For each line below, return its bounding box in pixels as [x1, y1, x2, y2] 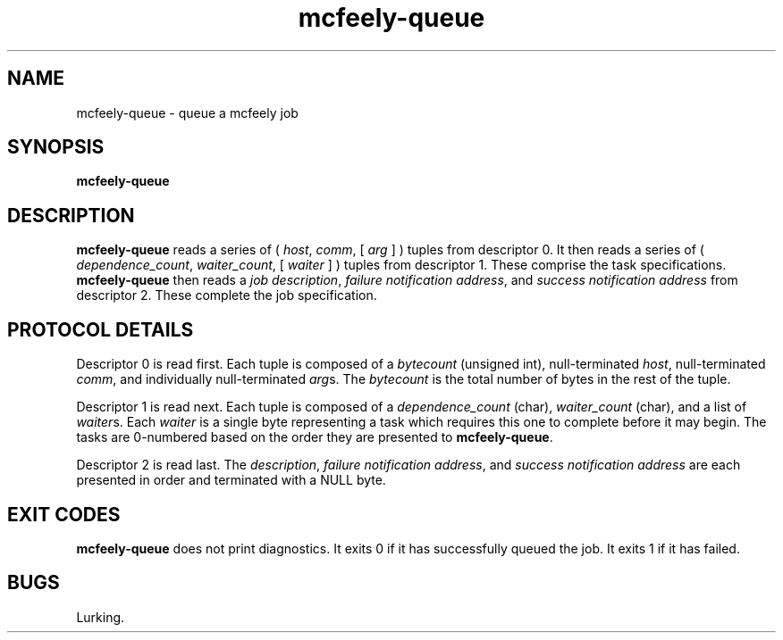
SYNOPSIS [7, 136, 105, 159]
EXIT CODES [7, 503, 121, 526]
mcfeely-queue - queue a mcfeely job [76, 104, 299, 121]
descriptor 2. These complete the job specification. [76, 287, 377, 303]
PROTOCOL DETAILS [7, 318, 194, 341]
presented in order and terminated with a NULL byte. [76, 472, 386, 488]
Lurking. [76, 609, 125, 625]
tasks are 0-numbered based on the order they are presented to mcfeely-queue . [76, 429, 553, 445]
